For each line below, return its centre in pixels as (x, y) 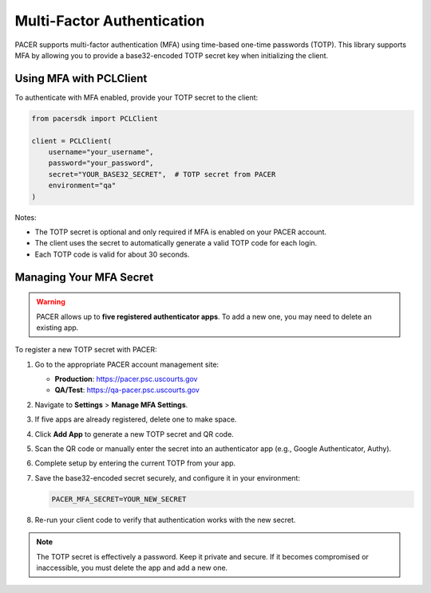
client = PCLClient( (71, 141)
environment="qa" (82, 186)
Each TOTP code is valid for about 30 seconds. (112, 254)
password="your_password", (101, 163)
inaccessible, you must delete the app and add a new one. (132, 567)
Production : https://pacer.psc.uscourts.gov (126, 379)
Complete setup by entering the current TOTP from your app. (135, 463)
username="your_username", (101, 152)
